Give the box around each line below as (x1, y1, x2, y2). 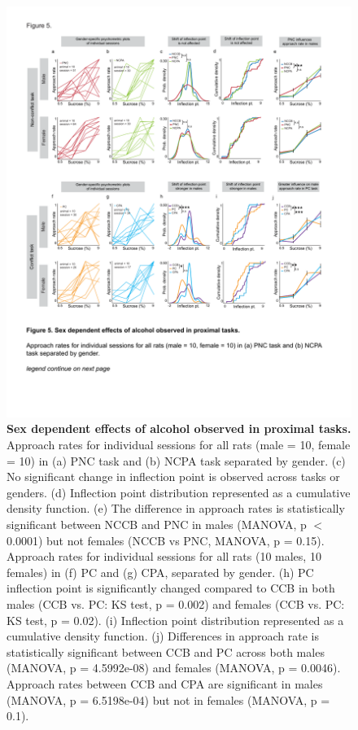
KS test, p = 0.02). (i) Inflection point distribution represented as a (7, 611, 344, 628)
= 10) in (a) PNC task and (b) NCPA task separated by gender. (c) (7, 452, 346, 469)
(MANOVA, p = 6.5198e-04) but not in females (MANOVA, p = (7, 691, 330, 708)
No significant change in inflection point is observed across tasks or (7, 468, 340, 485)
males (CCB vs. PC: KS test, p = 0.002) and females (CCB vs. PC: (7, 595, 345, 612)
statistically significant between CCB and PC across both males (7, 643, 325, 660)
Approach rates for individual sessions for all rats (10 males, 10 (7, 548, 321, 565)
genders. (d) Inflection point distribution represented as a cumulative (7, 483, 351, 501)
